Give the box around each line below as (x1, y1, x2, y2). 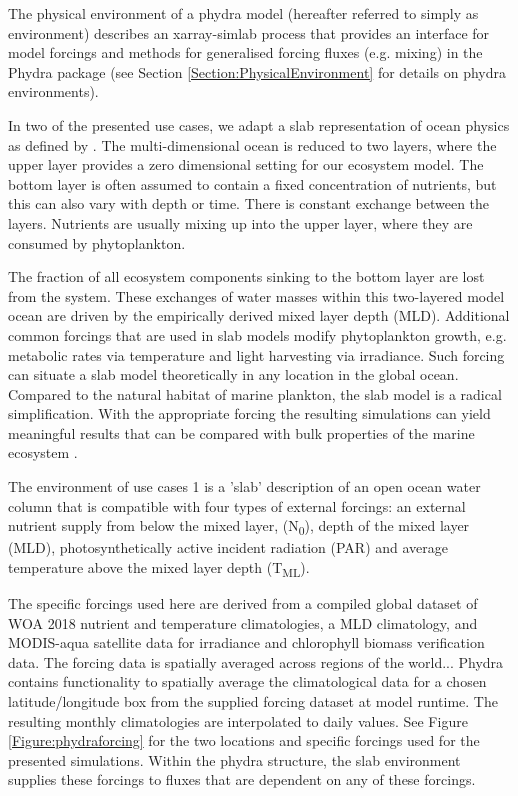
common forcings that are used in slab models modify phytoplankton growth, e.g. (8, 324, 507, 345)
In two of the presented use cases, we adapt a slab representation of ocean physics (8, 114, 510, 135)
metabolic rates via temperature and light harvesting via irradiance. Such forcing (8, 344, 505, 365)
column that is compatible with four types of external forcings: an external (8, 495, 466, 516)
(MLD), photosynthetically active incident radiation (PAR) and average (8, 537, 449, 558)
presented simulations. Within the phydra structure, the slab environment (8, 749, 461, 770)
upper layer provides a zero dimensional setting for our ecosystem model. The (8, 154, 484, 175)
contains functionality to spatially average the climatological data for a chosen (8, 671, 487, 692)
